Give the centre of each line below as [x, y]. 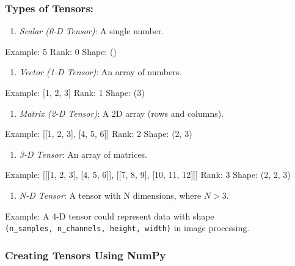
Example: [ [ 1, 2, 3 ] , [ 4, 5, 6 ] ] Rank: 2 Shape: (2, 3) [99, 134]
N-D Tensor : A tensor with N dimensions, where [110, 195]
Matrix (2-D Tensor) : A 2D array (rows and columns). [122, 113]
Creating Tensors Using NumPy [86, 255]
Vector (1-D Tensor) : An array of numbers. [100, 72]
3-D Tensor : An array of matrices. [83, 154]
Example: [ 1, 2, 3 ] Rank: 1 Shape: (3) [75, 92]
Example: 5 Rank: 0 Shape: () [61, 51]
